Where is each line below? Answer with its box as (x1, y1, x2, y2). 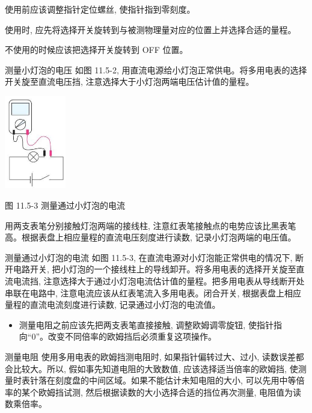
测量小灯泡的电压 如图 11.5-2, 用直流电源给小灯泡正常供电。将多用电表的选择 (5, 63, 307, 76)
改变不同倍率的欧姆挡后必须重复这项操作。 (48, 330, 217, 343)
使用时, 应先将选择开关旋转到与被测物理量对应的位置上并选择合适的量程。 (5, 23, 296, 35)
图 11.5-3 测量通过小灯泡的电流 (5, 199, 125, 212)
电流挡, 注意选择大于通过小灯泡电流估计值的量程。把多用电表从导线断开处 (13, 275, 305, 287)
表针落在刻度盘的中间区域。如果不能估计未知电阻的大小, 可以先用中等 (21, 374, 296, 387)
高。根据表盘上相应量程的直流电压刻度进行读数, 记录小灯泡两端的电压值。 (5, 231, 296, 243)
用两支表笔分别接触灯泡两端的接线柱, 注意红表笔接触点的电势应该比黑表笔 (5, 219, 296, 231)
